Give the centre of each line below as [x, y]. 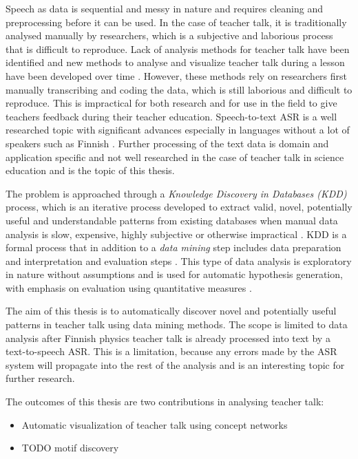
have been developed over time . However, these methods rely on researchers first [177, 75]
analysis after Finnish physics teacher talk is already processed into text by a [168, 338]
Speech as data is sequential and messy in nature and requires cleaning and [165, 8]
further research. [40, 378]
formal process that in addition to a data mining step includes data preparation [173, 247]
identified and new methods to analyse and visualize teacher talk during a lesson [175, 62]
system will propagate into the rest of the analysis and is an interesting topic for [175, 364]
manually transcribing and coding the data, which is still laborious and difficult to [179, 89]
